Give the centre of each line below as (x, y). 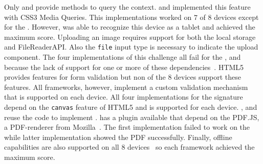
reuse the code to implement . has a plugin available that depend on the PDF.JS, (132, 117)
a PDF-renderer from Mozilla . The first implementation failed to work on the (127, 127)
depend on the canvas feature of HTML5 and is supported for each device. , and (131, 107)
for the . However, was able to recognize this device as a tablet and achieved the (130, 27)
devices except (236, 17)
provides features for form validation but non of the (85, 77)
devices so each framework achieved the (191, 147)
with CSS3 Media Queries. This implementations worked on (98, 17)
